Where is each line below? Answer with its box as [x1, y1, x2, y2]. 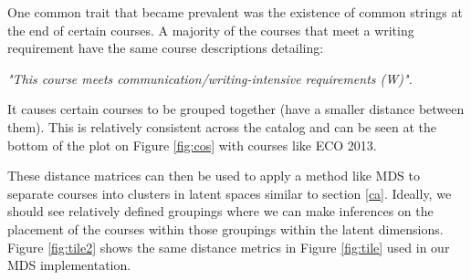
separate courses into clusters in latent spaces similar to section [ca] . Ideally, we [7, 183, 452, 202]
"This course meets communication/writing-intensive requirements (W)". [7, 68, 413, 88]
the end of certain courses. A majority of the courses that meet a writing [7, 20, 414, 39]
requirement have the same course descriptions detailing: [7, 38, 324, 57]
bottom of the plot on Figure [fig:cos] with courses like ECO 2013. [7, 135, 377, 154]
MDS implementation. [7, 255, 131, 275]
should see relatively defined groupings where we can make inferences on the [7, 202, 434, 221]
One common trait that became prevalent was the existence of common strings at [7, 3, 463, 21]
